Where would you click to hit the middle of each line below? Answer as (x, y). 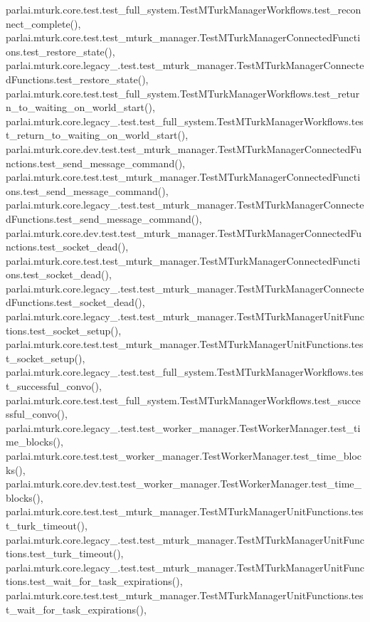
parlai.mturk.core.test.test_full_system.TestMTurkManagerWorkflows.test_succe (183, 400)
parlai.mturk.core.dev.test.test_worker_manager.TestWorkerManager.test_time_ (184, 484)
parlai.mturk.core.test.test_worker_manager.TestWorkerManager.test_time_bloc (184, 455)
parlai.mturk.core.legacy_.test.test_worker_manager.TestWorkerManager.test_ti (183, 427)
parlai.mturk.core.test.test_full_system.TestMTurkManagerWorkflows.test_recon (184, 9)
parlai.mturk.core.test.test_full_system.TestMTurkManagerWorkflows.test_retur (183, 93)
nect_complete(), (43, 23)
